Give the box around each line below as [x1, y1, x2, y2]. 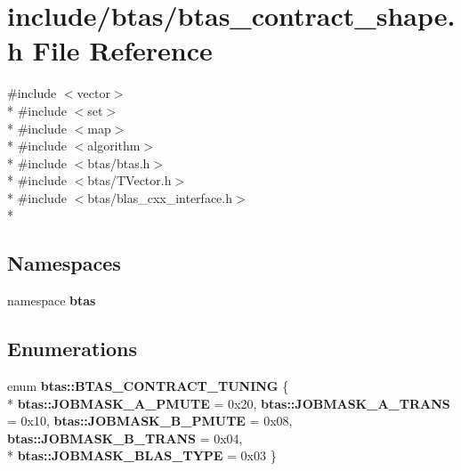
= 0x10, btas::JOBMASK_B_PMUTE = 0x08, [7, 411, 293, 430]
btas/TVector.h [87, 171, 172, 190]
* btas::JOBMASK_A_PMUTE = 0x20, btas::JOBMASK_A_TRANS [7, 394, 450, 412]
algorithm [87, 136, 141, 155]
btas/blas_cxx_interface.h [87, 188, 232, 207]
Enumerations [7, 335, 138, 362]
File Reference [32, 32, 213, 69]
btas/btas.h [87, 153, 150, 172]
